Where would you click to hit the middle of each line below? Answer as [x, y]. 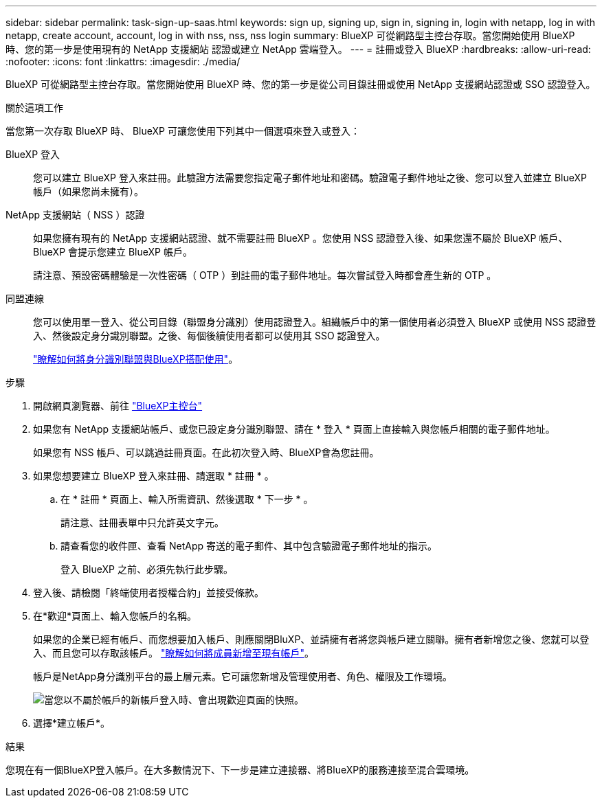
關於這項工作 [34, 108]
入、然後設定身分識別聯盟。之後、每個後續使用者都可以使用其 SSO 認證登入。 [209, 336]
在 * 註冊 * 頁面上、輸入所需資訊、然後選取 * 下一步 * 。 [187, 499]
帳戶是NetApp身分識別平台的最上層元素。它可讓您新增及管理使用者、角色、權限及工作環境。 [243, 676]
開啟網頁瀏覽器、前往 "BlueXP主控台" [118, 406]
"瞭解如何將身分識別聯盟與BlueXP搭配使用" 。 [136, 359]
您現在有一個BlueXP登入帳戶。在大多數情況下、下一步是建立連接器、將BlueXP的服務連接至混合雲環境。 [240, 770]
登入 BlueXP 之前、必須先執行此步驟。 [147, 569]
